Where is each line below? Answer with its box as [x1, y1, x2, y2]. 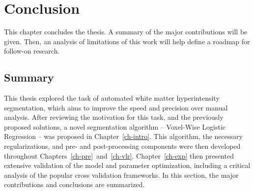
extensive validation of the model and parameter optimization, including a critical [4, 160, 251, 170]
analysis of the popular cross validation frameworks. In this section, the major [4, 169, 239, 180]
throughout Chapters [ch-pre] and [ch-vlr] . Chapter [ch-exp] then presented [4, 150, 234, 161]
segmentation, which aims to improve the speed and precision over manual [4, 102, 228, 112]
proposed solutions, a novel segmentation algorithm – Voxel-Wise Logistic [4, 121, 226, 132]
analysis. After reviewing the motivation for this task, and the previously [4, 112, 224, 122]
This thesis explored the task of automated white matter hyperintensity [4, 93, 220, 103]
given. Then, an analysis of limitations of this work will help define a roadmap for [4, 36, 250, 46]
